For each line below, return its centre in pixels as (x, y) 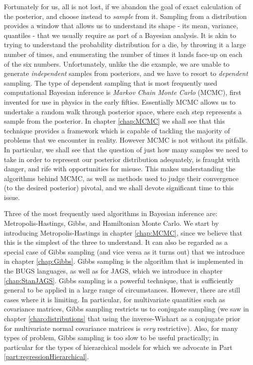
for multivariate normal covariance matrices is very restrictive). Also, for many (121, 328)
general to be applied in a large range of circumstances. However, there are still (122, 290)
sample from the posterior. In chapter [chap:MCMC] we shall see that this (114, 121)
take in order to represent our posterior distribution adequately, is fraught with (122, 159)
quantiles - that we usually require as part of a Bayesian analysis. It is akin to (120, 35)
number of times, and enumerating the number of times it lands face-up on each (123, 54)
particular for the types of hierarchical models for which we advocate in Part (118, 347)
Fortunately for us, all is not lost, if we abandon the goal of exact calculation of (123, 6)
